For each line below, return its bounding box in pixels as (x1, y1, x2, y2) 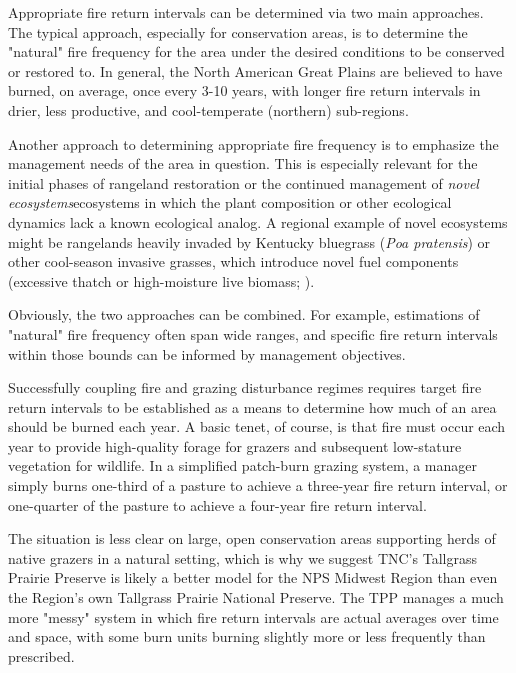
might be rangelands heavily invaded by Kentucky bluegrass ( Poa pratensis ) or (8, 231, 491, 252)
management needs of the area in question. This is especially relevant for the (8, 153, 478, 174)
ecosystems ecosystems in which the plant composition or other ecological (8, 192, 452, 213)
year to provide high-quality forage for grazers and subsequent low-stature (8, 435, 462, 456)
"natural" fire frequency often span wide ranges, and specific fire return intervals (8, 323, 498, 344)
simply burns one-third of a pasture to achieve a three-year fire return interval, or (8, 475, 508, 496)
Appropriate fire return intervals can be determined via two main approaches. (8, 2, 484, 22)
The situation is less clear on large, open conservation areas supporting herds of (8, 528, 496, 549)
